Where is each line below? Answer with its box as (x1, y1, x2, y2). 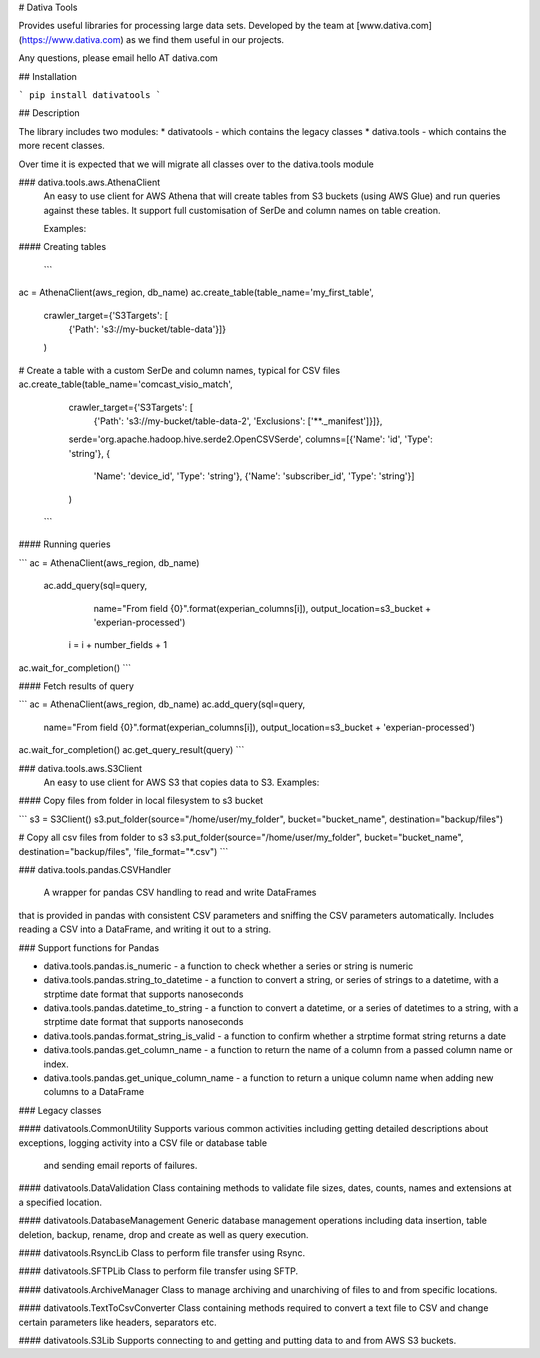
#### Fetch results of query (18, 680, 135, 692)
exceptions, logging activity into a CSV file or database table (18, 1136, 268, 1149)
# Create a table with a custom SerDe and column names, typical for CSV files (18, 364, 340, 376)
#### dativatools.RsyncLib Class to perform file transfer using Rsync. (18, 1246, 305, 1259)
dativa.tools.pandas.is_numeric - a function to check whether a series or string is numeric (43, 960, 414, 972)
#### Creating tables (18, 241, 107, 253)
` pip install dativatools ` (18, 89, 162, 100)
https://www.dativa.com (21, 33, 121, 45)
